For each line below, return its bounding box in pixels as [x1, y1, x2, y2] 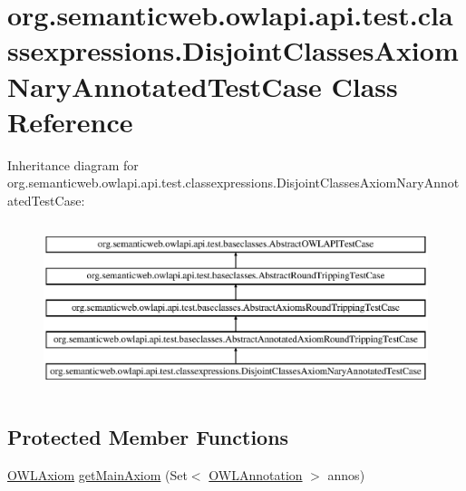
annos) [327, 466, 365, 485]
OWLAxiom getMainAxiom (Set [7, 466, 188, 485]
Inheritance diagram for [7, 155, 139, 174]
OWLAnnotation [209, 466, 303, 485]
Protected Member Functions [7, 423, 289, 451]
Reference [7, 102, 133, 140]
